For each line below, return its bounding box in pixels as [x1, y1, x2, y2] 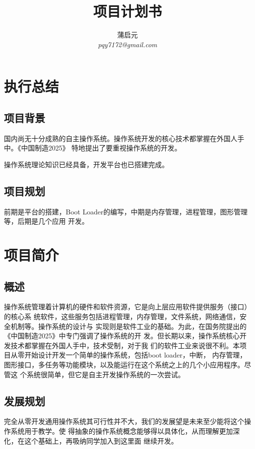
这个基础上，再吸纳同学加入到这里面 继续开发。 [24, 435, 178, 446]
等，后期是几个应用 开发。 [4, 216, 89, 226]
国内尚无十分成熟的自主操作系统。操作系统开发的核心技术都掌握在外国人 [4, 133, 237, 143]
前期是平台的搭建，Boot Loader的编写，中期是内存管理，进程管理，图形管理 [4, 206, 248, 216]
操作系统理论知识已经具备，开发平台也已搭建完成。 [4, 159, 169, 169]
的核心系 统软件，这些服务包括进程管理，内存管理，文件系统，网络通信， [4, 311, 240, 322]
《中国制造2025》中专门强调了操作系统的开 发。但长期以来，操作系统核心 [4, 330, 240, 341]
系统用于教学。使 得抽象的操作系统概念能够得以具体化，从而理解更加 [10, 426, 233, 436]
